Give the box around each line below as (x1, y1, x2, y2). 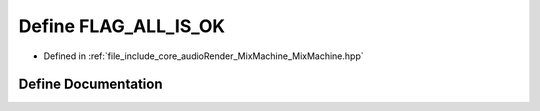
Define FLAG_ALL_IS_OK (18, 15, 225, 37)
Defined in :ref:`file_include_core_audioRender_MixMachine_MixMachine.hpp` (43, 50, 364, 62)
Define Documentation (18, 76, 163, 93)
